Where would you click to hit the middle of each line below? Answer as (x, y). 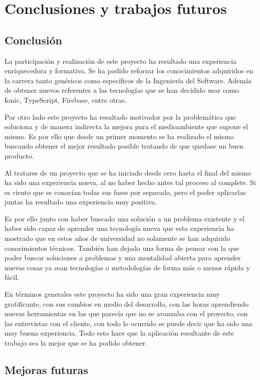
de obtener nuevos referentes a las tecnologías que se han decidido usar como (122, 90)
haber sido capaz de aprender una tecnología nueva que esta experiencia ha (119, 228)
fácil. (12, 277)
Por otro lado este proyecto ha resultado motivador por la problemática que (120, 116)
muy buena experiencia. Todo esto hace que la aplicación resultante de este (119, 333)
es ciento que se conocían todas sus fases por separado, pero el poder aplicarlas (125, 192)
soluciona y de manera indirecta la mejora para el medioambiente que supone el (126, 126)
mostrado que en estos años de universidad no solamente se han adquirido (118, 238)
